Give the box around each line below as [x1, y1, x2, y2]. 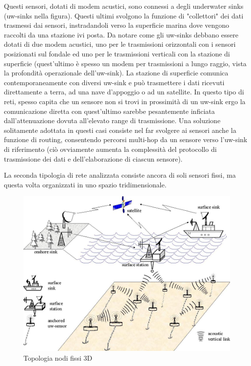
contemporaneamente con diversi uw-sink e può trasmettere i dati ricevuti [4, 77, 225, 87]
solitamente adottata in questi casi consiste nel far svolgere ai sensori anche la [4, 125, 236, 135]
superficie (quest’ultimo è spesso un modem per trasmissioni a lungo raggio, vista [4, 58, 247, 68]
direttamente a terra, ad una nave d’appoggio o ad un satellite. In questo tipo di [4, 87, 244, 97]
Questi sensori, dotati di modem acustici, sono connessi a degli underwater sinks [4, 1, 244, 11]
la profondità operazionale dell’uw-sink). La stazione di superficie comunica [4, 68, 229, 78]
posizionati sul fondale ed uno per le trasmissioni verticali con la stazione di [4, 48, 230, 58]
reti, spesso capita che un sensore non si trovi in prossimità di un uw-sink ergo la [4, 96, 246, 106]
